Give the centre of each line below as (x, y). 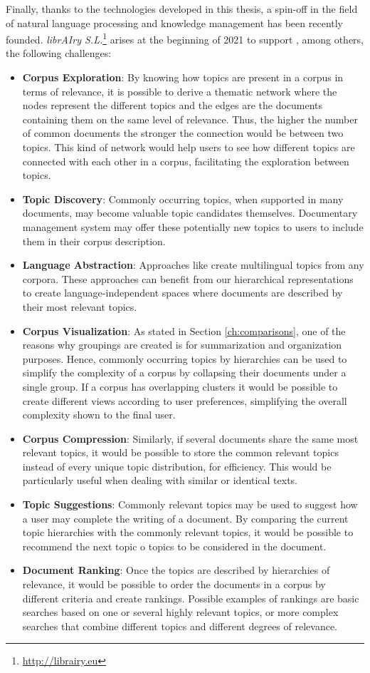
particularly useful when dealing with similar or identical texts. (160, 480)
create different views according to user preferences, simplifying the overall (185, 400)
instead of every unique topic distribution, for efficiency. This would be (177, 466)
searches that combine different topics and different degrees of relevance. (180, 626)
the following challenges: (59, 53)
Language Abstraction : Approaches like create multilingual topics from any (193, 265)
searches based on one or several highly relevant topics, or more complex (180, 612)
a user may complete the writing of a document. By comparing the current (185, 518)
